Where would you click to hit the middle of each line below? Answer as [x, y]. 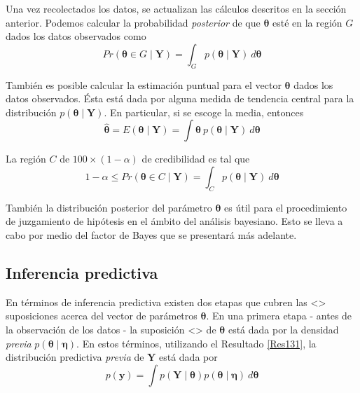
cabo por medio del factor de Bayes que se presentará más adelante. [151, 234]
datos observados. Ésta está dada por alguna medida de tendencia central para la [180, 98]
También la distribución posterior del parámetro [109, 207]
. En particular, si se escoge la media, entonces [204, 112]
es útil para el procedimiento [286, 207]
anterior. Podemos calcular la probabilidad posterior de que [133, 22]
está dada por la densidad [283, 329]
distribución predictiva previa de [75, 357]
